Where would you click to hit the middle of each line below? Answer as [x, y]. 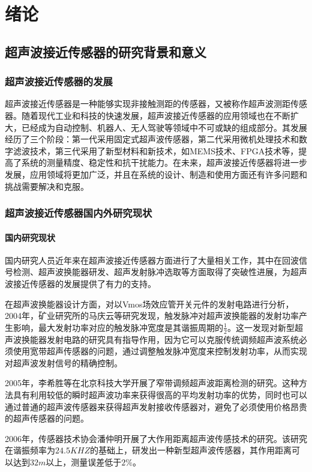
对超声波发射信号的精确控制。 [64, 362]
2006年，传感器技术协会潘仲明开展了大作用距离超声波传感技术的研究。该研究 [156, 438]
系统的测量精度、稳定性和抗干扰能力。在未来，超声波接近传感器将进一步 [164, 162]
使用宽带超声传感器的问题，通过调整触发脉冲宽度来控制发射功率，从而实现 [160, 351]
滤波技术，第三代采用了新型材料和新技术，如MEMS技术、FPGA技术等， [156, 150]
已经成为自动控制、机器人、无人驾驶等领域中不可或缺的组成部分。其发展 [164, 127]
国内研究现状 [30, 237]
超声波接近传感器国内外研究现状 [79, 213]
